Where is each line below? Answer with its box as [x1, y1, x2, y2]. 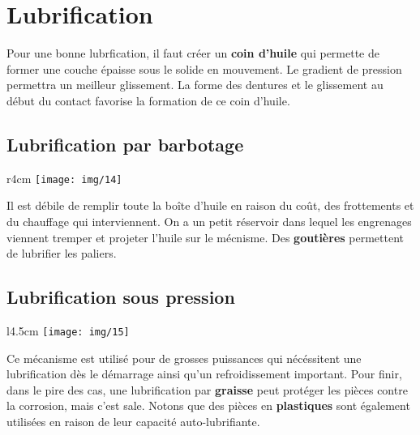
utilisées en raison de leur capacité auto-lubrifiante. [6, 412, 260, 429]
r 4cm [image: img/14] [6, 169, 122, 186]
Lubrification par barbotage [6, 131, 244, 156]
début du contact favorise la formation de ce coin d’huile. [6, 92, 290, 109]
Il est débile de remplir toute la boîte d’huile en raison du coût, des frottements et [6, 197, 414, 214]
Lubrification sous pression [6, 284, 235, 309]
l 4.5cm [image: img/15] [6, 322, 130, 339]
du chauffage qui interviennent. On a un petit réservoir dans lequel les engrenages [6, 212, 412, 229]
